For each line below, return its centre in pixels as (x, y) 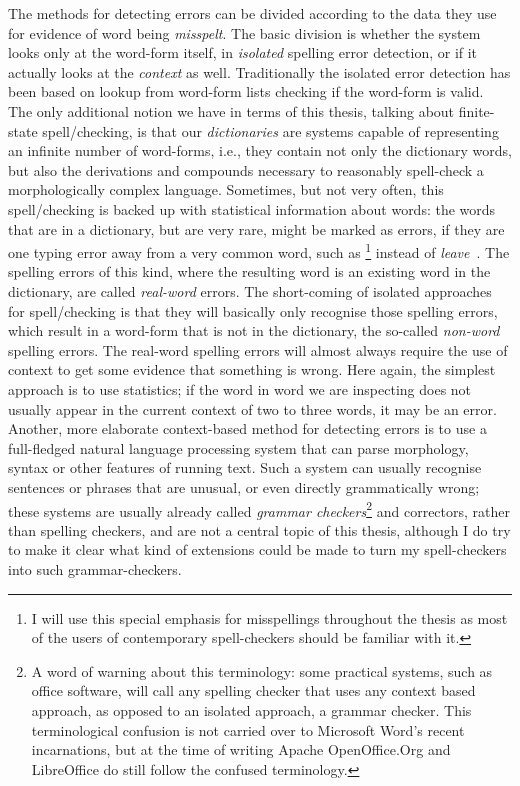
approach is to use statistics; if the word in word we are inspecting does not (240, 388)
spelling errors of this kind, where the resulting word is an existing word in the (249, 271)
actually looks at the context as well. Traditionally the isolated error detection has (259, 71)
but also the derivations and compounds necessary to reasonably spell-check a (246, 169)
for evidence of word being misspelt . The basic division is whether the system (244, 32)
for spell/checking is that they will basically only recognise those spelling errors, (253, 310)
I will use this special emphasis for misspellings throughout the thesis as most (269, 617)
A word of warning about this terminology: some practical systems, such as (262, 670)
